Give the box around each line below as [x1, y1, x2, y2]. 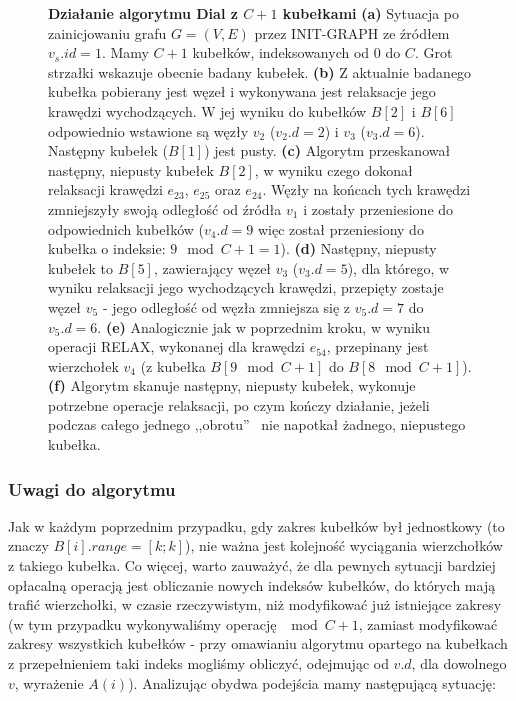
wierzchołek [48, 355, 119, 376]
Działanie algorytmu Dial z [48, 3, 238, 23]
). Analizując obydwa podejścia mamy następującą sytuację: [128, 672, 496, 693]
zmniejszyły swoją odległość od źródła [48, 198, 282, 219]
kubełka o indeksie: [48, 238, 166, 259]
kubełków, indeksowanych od [192, 42, 370, 63]
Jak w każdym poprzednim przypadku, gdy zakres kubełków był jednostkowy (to [8, 515, 505, 536]
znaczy [8, 535, 49, 556]
